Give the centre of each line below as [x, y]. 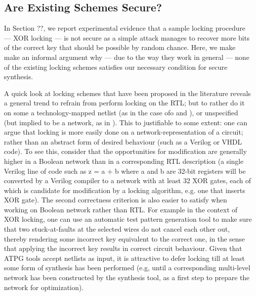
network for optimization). [44, 287]
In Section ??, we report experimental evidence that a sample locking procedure [125, 28]
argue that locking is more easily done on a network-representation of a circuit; [124, 132]
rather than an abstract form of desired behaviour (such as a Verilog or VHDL [123, 141]
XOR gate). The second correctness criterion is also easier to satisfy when [116, 200]
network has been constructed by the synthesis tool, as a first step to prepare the [127, 277]
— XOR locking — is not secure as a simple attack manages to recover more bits [127, 37]
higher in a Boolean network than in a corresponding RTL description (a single [124, 161]
